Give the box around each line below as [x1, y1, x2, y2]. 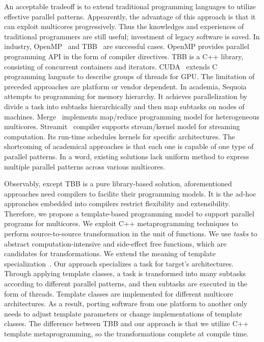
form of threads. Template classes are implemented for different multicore [4, 288, 233, 299]
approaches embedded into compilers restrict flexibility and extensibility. [4, 198, 230, 209]
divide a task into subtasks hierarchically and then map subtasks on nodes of [4, 101, 245, 111]
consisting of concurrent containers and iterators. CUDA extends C [4, 61, 218, 71]
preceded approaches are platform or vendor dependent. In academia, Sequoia [4, 81, 247, 91]
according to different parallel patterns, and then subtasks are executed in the [4, 278, 248, 289]
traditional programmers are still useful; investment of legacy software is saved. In [4, 31, 260, 41]
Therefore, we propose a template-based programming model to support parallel [4, 208, 254, 218]
